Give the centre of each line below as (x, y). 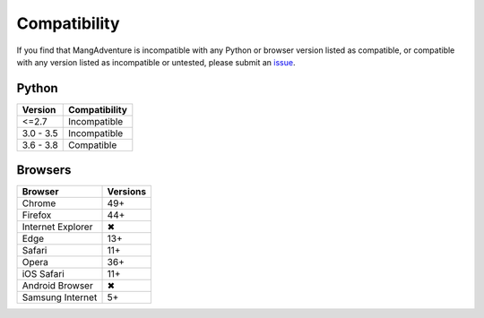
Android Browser (57, 286)
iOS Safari (43, 274)
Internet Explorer (57, 227)
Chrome (39, 203)
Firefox (37, 215)
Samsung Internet (60, 297)
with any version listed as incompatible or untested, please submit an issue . (156, 62)
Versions (127, 192)
